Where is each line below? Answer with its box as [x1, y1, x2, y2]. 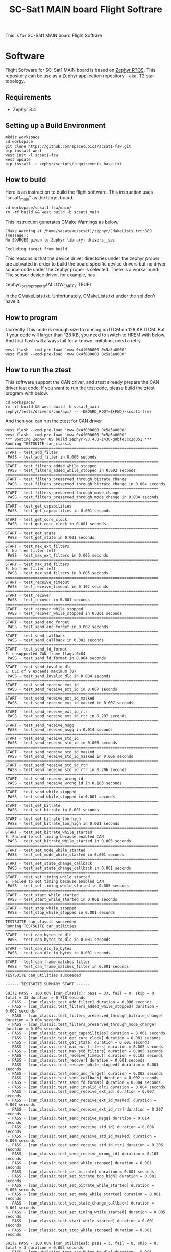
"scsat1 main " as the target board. [5, 194, 74, 202]
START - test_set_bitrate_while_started [5, 830, 93, 835]
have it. [5, 298, 21, 304]
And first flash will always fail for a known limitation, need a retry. [5, 337, 142, 343]
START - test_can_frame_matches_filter [5, 959, 90, 965]
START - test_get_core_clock [5, 517, 67, 522]
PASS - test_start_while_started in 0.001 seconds [7, 897, 117, 902]
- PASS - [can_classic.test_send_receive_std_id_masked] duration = [7, 1134, 157, 1139]
